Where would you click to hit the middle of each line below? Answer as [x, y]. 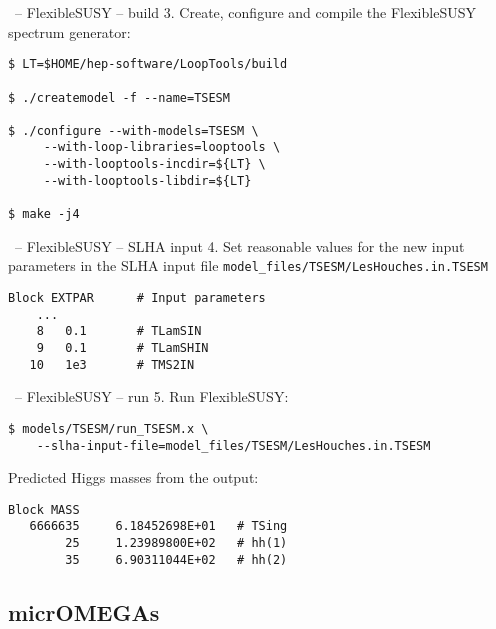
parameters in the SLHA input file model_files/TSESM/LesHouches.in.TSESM [248, 265]
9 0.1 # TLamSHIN [122, 347]
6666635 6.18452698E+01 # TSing [158, 526]
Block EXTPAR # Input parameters [137, 298]
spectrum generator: [69, 31]
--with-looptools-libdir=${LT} [147, 180]
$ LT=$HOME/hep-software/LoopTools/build [148, 64]
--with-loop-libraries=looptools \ [162, 147]
